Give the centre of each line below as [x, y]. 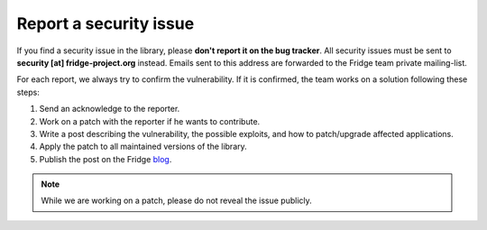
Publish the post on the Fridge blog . [106, 159]
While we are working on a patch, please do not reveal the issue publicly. [177, 201]
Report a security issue [106, 23]
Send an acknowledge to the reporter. [110, 109]
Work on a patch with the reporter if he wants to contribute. [150, 121]
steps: [28, 92]
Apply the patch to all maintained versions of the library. [143, 147]
